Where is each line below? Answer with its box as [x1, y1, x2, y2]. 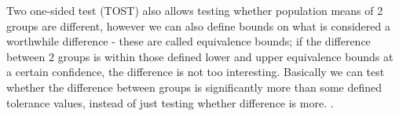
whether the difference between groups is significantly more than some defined [6, 78, 382, 95]
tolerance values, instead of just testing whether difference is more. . [6, 94, 334, 111]
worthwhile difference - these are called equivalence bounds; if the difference [6, 33, 371, 49]
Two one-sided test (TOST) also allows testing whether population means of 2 [6, 2, 383, 18]
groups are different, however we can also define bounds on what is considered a [6, 17, 390, 34]
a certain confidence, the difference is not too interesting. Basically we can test [6, 63, 385, 80]
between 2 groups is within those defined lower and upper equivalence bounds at [6, 48, 394, 64]
